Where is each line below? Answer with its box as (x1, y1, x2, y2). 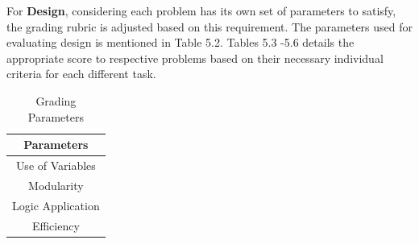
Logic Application (12, 196, 100, 213)
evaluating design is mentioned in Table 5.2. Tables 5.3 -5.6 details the (6, 34, 355, 51)
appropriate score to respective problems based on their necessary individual (6, 49, 384, 66)
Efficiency (31, 217, 80, 234)
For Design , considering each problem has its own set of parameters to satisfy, (6, 2, 396, 19)
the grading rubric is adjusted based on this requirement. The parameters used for (6, 18, 413, 35)
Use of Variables (15, 157, 96, 173)
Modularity (28, 176, 84, 193)
